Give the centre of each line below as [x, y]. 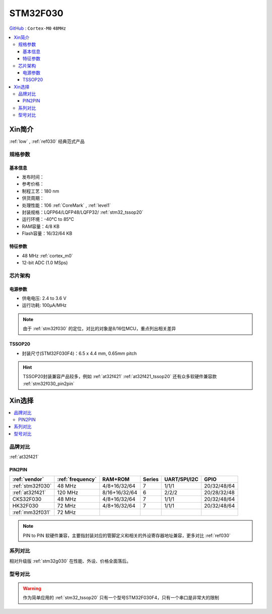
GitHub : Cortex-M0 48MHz [38, 28]
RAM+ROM [116, 479]
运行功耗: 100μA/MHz [44, 305]
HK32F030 [25, 506]
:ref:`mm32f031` [31, 513]
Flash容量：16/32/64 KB [47, 233]
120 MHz [68, 493]
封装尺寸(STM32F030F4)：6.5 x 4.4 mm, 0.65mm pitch [79, 353]
